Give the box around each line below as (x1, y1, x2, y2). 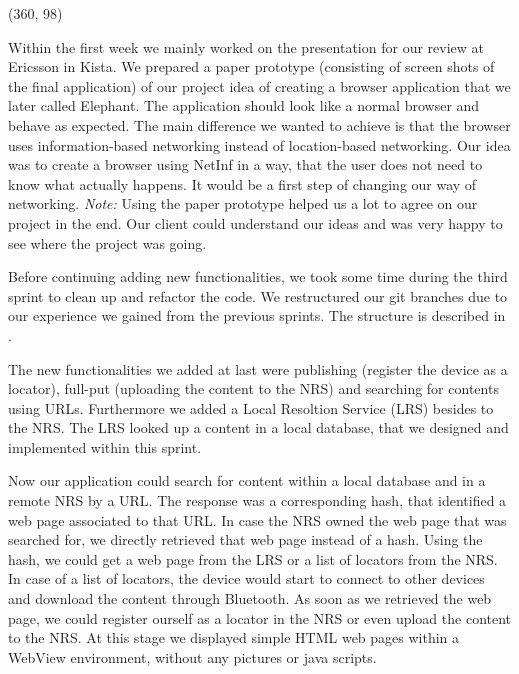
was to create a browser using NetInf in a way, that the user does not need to (8, 154, 483, 175)
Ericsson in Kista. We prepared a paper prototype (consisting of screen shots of (8, 56, 495, 77)
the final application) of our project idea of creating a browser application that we (8, 75, 511, 96)
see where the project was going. (8, 232, 207, 253)
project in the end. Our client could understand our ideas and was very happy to (8, 212, 503, 233)
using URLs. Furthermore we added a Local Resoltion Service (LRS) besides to (8, 397, 494, 418)
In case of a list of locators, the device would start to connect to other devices (8, 568, 485, 589)
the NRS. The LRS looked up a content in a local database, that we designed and (8, 417, 509, 438)
